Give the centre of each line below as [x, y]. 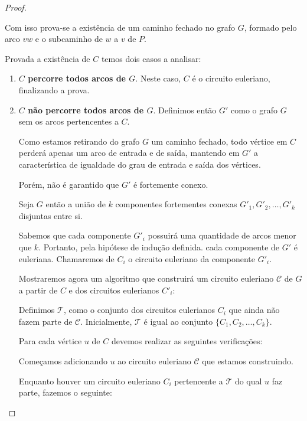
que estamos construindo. [248, 361]
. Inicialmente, [106, 321]
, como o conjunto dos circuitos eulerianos [139, 310]
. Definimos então [185, 110]
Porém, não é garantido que [69, 184]
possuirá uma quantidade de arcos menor [222, 235]
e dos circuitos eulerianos [114, 290]
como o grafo [254, 110]
